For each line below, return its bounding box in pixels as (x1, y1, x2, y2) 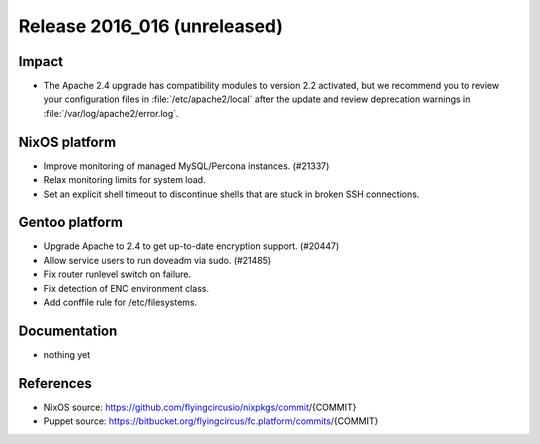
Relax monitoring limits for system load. (43, 174, 206, 186)
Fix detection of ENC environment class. (43, 282, 210, 294)
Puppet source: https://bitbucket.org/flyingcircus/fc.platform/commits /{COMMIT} (43, 415, 379, 427)
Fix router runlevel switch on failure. (43, 268, 192, 280)
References (18, 375, 92, 392)
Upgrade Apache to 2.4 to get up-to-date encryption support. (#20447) (43, 240, 340, 252)
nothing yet (43, 348, 91, 360)
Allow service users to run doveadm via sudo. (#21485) (43, 254, 272, 266)
